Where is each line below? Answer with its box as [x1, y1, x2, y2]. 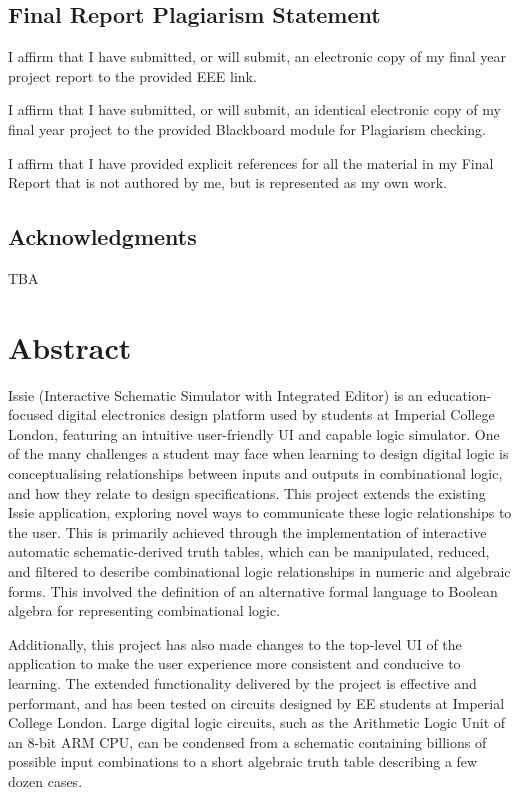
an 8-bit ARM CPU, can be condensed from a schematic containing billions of [8, 731, 487, 752]
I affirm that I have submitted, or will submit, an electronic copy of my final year [8, 46, 507, 67]
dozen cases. [8, 770, 83, 791]
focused [8, 404, 54, 425]
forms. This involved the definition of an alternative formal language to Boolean [8, 580, 498, 601]
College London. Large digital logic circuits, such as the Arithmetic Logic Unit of [8, 712, 506, 733]
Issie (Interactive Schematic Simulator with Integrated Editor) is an [8, 384, 423, 405]
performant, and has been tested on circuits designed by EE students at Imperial [8, 692, 505, 713]
